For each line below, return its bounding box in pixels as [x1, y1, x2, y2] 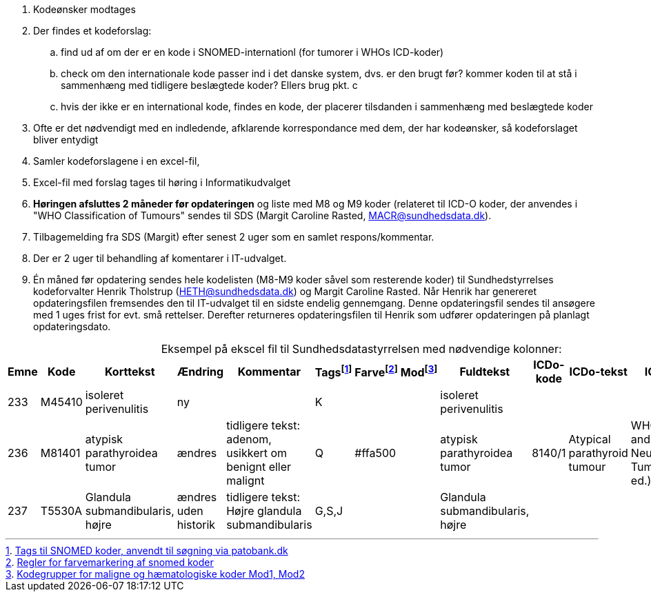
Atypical [568, 432, 611, 446]
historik [177, 518, 216, 532]
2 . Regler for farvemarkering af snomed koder [6, 556, 214, 568]
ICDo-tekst [569, 365, 628, 378]
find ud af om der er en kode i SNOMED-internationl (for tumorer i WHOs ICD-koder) [61, 46, 444, 58]
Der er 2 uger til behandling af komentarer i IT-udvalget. [33, 252, 287, 264]
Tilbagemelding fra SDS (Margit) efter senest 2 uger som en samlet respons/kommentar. [33, 231, 434, 243]
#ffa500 [354, 446, 397, 460]
